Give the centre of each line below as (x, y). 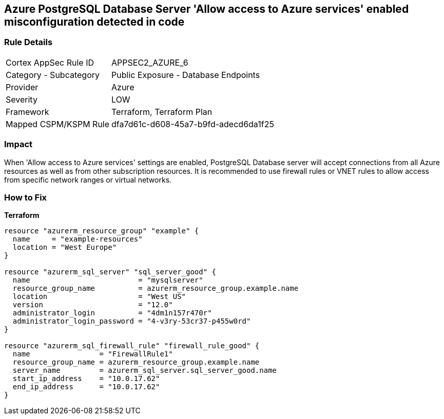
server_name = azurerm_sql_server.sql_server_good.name (145, 371)
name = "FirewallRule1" (93, 354)
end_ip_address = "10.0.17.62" (86, 387)
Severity (22, 99)
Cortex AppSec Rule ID (50, 62)
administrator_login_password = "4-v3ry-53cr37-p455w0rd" (132, 321)
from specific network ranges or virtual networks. (88, 179)
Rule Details (28, 42)
